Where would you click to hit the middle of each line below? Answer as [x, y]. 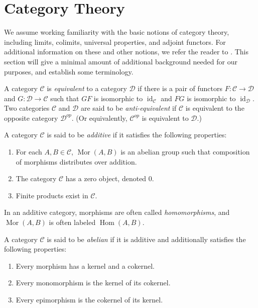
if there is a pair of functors [180, 88]
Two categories [27, 108]
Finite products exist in [52, 195]
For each [29, 152]
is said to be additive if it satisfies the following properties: [137, 135]
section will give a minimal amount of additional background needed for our [121, 61]
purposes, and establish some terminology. [69, 71]
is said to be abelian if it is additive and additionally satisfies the [146, 239]
